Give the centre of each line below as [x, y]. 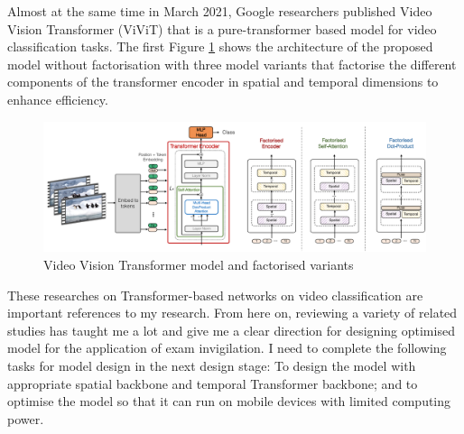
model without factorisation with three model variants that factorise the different [232, 64]
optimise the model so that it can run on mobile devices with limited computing [229, 401]
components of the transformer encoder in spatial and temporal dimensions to [223, 82]
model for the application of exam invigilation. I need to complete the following [227, 348]
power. [26, 418]
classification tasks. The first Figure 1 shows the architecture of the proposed [220, 46]
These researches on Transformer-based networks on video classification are [215, 295]
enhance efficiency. [58, 99]
